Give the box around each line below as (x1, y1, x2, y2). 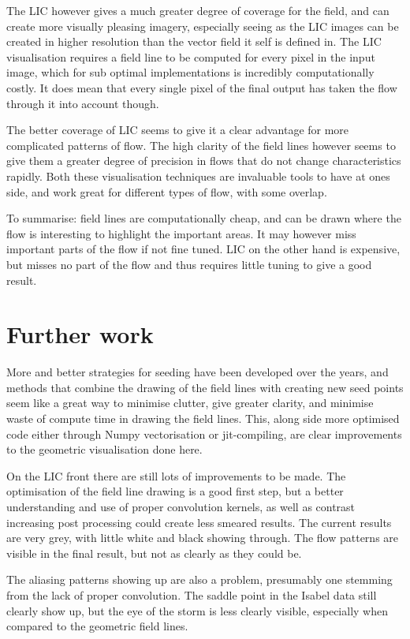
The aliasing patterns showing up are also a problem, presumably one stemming (6, 571, 393, 588)
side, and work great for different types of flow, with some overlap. (6, 183, 327, 200)
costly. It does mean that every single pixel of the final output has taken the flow (6, 79, 397, 95)
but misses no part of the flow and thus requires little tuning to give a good (6, 256, 372, 272)
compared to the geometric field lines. (6, 618, 188, 634)
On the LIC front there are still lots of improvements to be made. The (6, 467, 346, 484)
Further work (6, 318, 154, 350)
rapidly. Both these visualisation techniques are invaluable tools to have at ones (6, 167, 390, 184)
